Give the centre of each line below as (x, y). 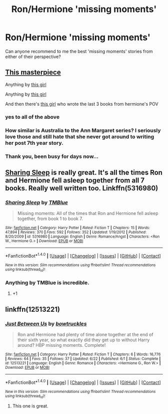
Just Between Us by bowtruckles (46, 323)
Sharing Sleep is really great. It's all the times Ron (84, 172)
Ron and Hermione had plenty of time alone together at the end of (85, 335)
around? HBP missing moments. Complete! (61, 345)
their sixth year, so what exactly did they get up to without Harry (83, 340)
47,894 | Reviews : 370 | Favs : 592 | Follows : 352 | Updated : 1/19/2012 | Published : (76, 232)
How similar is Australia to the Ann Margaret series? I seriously (83, 130)
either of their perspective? (33, 57)
